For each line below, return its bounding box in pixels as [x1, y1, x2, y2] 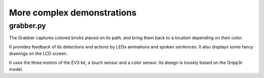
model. [9, 66, 23, 72]
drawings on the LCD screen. [9, 51, 68, 57]
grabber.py [9, 21, 46, 30]
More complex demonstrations [9, 7, 137, 18]
